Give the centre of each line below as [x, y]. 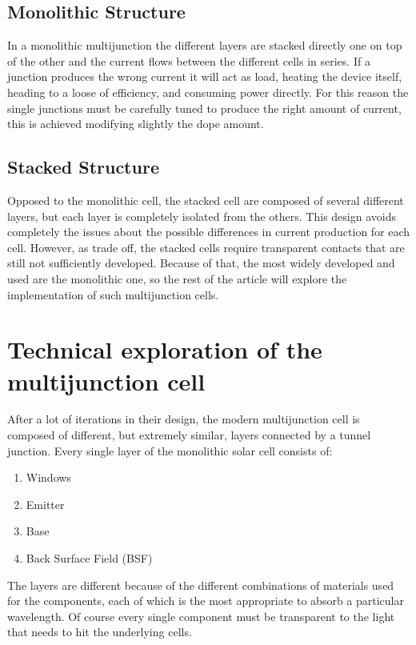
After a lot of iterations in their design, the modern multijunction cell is [184, 419]
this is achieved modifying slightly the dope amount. [136, 124]
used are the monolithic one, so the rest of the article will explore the [177, 278]
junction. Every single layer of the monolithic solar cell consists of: [170, 450]
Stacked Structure [83, 167]
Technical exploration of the [165, 349]
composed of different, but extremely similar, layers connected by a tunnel [189, 435]
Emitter [45, 504]
